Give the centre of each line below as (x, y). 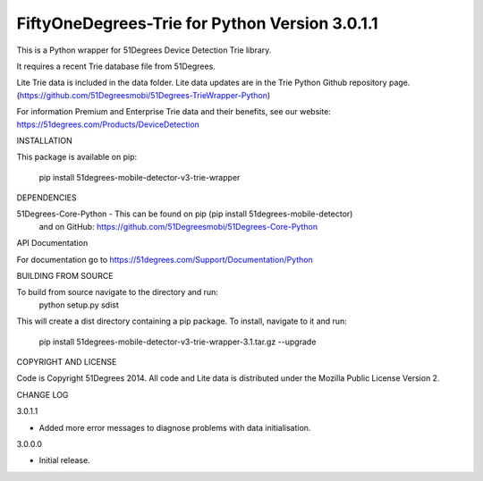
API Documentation (52, 243)
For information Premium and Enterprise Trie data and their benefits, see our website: (174, 112)
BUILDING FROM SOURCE (65, 276)
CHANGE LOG (42, 394)
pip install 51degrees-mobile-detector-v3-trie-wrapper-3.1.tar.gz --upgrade (178, 342)
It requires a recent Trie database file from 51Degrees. (116, 66)
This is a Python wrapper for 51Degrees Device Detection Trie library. (144, 50)
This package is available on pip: (77, 157)
